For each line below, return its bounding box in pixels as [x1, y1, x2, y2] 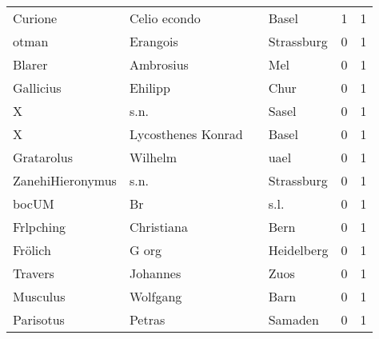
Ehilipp [129, 78, 170, 97]
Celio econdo [129, 9, 201, 27]
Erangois [129, 32, 178, 50]
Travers [13, 264, 54, 282]
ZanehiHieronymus [13, 171, 117, 189]
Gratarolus [13, 148, 73, 166]
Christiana [129, 217, 188, 236]
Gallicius [13, 78, 62, 97]
